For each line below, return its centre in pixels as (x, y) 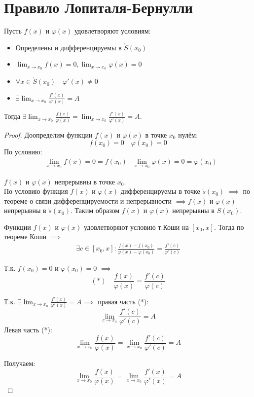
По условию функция (36, 191)
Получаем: (20, 363)
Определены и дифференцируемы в (69, 47)
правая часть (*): (123, 301)
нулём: (188, 134)
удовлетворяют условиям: (112, 31)
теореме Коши (25, 236)
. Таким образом (95, 210)
